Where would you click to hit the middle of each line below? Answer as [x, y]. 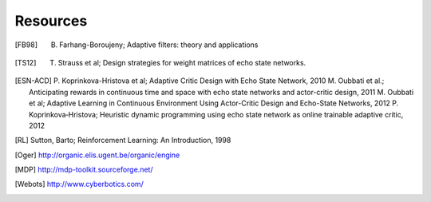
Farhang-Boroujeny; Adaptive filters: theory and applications [158, 45]
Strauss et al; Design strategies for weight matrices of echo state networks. [182, 62]
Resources [51, 21]
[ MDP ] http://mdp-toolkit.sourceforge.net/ [84, 170]
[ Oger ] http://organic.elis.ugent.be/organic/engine [97, 155]
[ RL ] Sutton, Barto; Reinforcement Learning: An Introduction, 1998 [123, 141]
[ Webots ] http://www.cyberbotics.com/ [79, 184]
